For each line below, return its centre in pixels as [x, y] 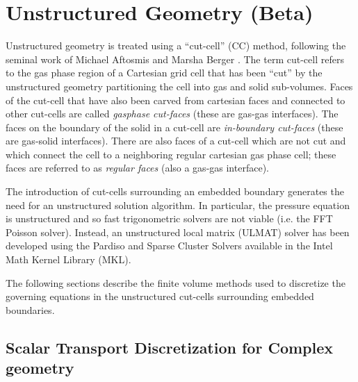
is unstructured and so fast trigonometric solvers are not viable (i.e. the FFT [169, 218]
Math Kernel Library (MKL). [68, 259]
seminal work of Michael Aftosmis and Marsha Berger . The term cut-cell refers [175, 59]
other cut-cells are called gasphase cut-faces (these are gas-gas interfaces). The [172, 114]
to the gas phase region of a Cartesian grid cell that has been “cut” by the [164, 73]
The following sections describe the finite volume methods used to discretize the [176, 282]
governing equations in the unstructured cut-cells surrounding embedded [160, 296]
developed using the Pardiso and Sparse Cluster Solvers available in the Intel [169, 246]
